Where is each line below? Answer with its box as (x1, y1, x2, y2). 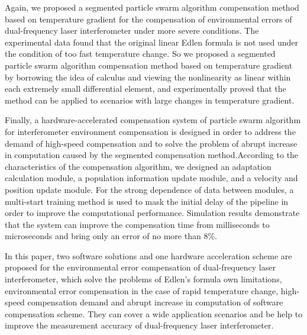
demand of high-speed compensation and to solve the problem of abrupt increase (5, 137, 298, 149)
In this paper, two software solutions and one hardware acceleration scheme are (5, 249, 292, 262)
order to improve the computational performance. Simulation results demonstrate (5, 207, 300, 219)
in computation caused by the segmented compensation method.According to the (5, 149, 299, 161)
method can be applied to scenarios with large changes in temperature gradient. (5, 94, 295, 106)
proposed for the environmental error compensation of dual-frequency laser (5, 261, 276, 273)
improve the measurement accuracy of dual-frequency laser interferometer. (5, 319, 274, 331)
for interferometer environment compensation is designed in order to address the (5, 125, 296, 137)
